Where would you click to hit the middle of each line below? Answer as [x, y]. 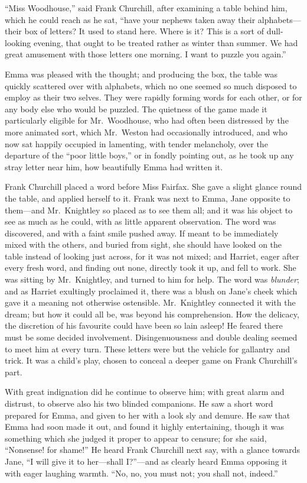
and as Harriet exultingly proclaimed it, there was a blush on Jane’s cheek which [151, 291]
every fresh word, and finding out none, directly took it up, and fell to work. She [151, 268]
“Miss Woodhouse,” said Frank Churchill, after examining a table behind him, [146, 8]
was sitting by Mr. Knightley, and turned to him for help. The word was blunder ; [152, 279]
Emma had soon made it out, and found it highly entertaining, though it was [144, 427]
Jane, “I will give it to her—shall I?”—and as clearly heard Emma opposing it [146, 461]
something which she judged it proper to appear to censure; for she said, [136, 438]
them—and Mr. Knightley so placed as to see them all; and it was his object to [149, 210]
